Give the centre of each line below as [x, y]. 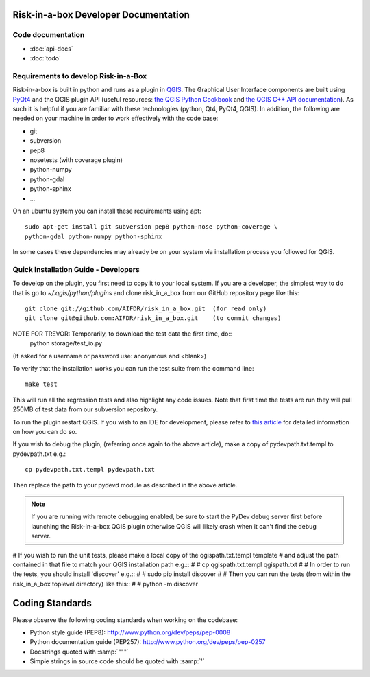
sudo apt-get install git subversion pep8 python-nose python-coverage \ [151, 227]
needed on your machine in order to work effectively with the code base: [115, 118]
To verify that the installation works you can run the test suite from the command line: [133, 369]
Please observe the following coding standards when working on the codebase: [125, 620]
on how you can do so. [45, 431]
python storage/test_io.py [66, 343]
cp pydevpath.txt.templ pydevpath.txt [90, 470]
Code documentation [49, 35]
